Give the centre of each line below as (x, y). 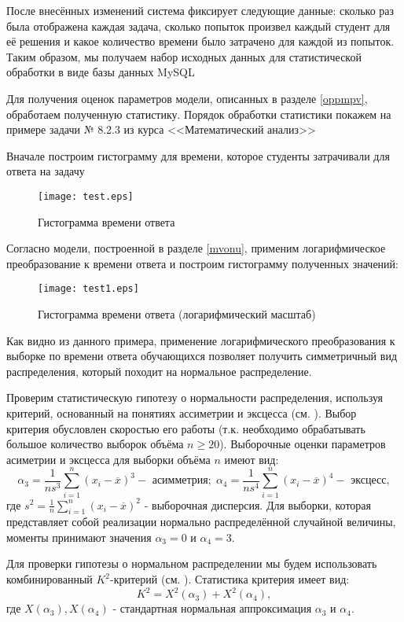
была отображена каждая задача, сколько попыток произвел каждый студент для (198, 26)
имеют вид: (252, 459)
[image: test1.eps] (88, 289)
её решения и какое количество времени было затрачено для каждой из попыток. (200, 41)
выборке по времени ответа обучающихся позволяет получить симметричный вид (202, 356)
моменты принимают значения (79, 537)
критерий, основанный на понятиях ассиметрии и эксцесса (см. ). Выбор (182, 413)
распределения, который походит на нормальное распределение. (159, 371)
